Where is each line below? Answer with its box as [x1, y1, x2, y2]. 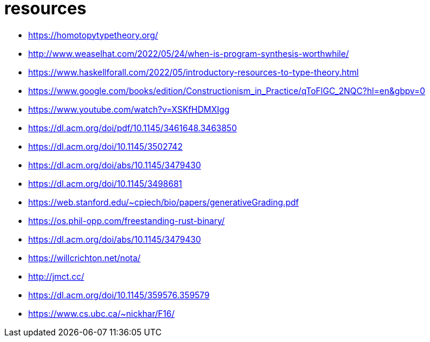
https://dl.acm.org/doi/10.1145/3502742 [28, 141, 183, 152]
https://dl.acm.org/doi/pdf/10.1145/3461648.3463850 [28, 122, 237, 133]
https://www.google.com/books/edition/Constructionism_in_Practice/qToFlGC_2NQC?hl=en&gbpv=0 [28, 85, 425, 96]
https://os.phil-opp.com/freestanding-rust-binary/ [28, 215, 225, 226]
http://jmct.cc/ [28, 271, 84, 282]
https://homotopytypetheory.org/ [28, 29, 158, 40]
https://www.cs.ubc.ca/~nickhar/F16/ [28, 308, 175, 319]
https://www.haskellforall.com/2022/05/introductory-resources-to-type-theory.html [28, 66, 359, 77]
